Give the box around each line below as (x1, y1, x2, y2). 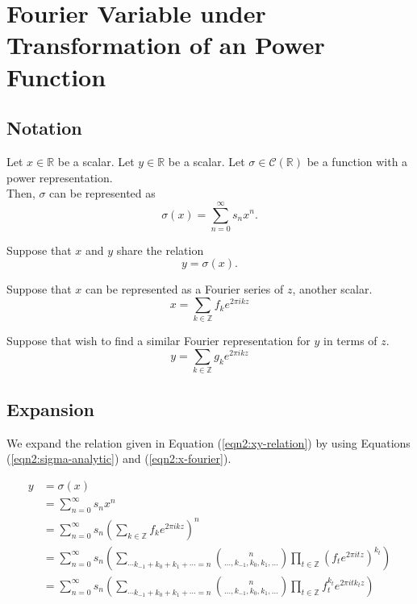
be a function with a (306, 152, 408, 169)
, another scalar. (292, 281, 373, 298)
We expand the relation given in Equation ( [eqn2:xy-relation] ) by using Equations (6, 434, 411, 451)
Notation (6, 115, 82, 140)
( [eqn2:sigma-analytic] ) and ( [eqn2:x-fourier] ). (6, 450, 231, 467)
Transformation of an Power (6, 28, 325, 61)
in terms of (323, 332, 377, 349)
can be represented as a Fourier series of (85, 281, 284, 298)
